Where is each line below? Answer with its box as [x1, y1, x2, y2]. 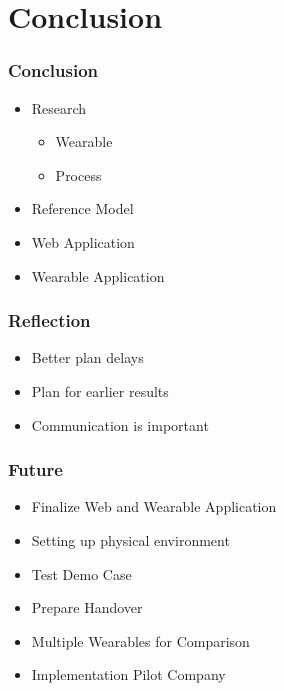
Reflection [8, 308, 91, 333]
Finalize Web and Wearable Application [31, 496, 277, 517]
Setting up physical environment [31, 529, 230, 550]
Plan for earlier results [31, 380, 169, 401]
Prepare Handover [31, 597, 143, 618]
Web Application [31, 231, 135, 252]
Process [55, 164, 102, 185]
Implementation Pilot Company [31, 664, 226, 685]
